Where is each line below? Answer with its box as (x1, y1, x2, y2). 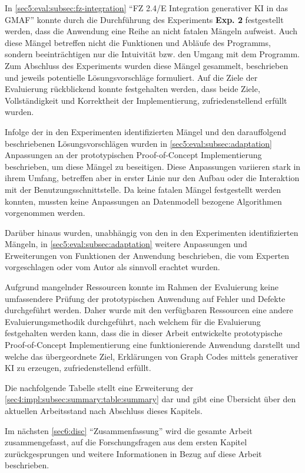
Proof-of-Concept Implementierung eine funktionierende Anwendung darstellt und (5, 339, 300, 351)
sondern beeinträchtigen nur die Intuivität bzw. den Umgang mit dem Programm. (5, 48, 300, 60)
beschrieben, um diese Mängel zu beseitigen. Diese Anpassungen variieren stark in (5, 160, 301, 172)
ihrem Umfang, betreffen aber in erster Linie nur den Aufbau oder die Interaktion (5, 172, 300, 184)
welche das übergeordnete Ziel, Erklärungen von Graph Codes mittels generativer (5, 350, 299, 362)
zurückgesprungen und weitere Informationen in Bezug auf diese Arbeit (5, 447, 262, 459)
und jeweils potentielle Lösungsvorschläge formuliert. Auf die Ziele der (5, 71, 258, 83)
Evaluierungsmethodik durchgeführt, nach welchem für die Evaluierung (5, 315, 261, 327)
